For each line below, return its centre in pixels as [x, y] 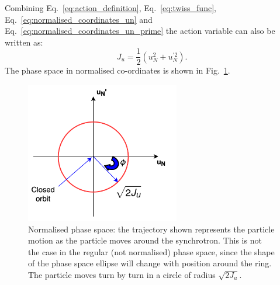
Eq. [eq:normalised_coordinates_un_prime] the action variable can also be [140, 31]
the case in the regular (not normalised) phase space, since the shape [151, 251]
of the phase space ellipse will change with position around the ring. [150, 263]
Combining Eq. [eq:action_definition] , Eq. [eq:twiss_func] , [110, 8]
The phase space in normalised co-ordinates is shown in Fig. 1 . [117, 70]
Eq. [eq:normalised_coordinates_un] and [79, 19]
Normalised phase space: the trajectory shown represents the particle [151, 229]
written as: [24, 42]
